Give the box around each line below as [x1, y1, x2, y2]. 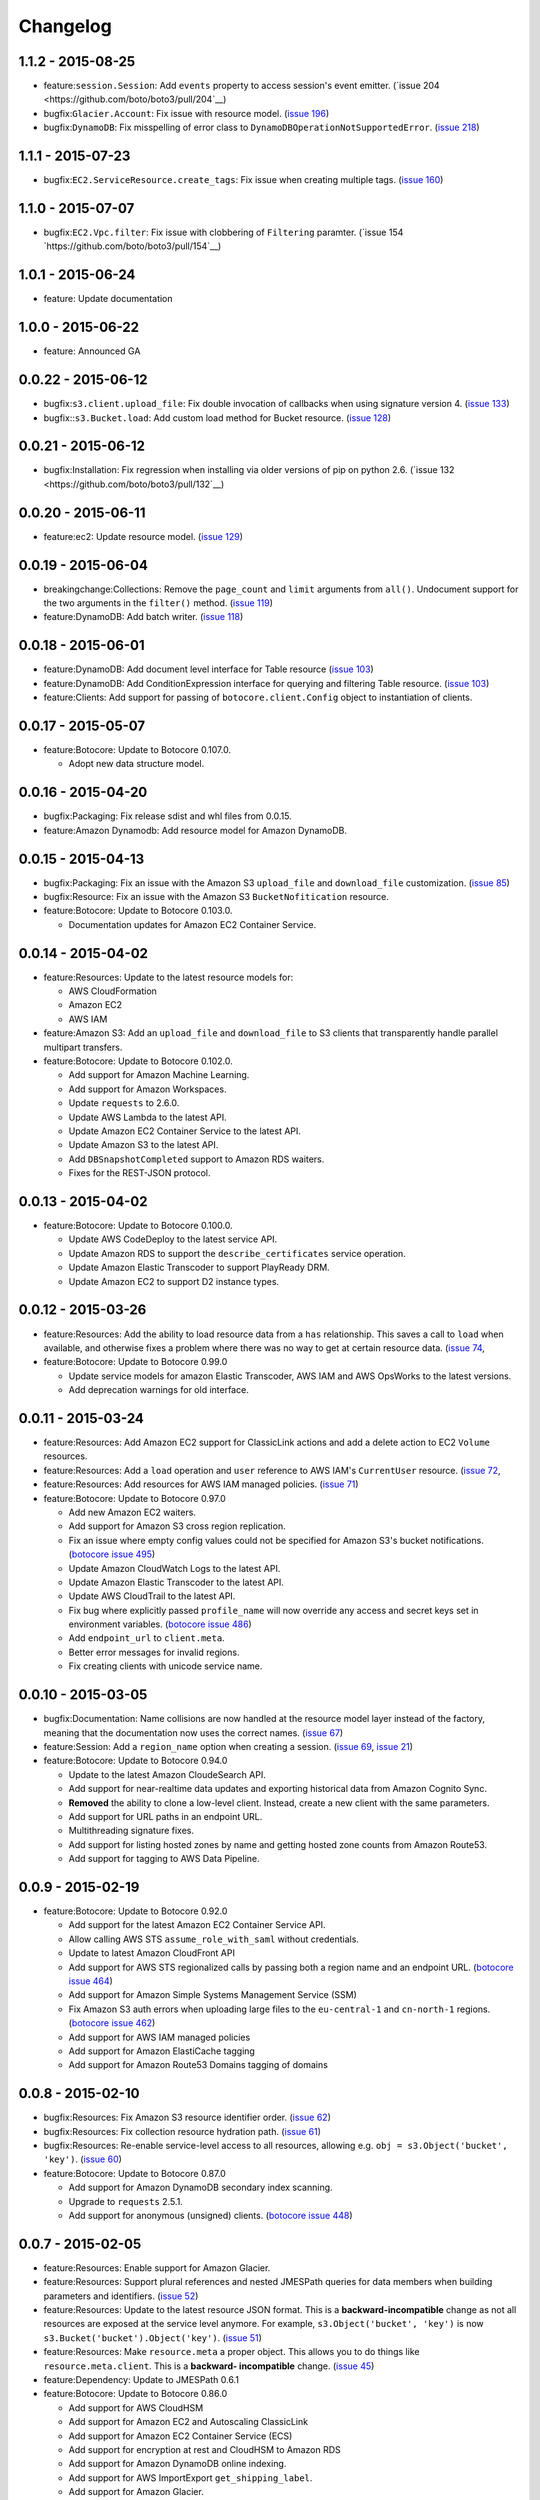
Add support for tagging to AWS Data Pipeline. [68, 1853, 260, 1865]
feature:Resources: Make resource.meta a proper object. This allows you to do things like [43, 2346, 420, 2358]
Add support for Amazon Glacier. [68, 2486, 204, 2498]
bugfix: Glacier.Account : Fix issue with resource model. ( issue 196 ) [43, 107, 330, 119]
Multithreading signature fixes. [68, 1825, 195, 1837]
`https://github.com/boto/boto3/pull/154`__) [43, 240, 222, 252]
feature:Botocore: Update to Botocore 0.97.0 [43, 1492, 227, 1504]
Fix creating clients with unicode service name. [68, 1660, 263, 1672]
